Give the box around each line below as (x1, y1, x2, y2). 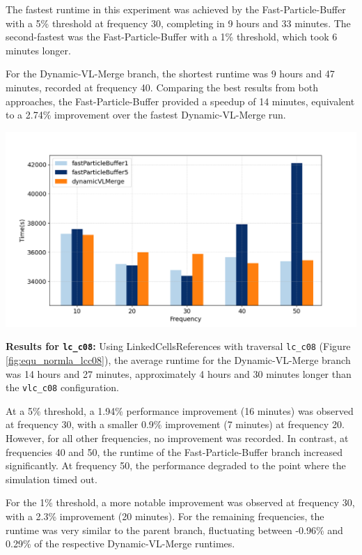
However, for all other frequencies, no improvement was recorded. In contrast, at (6, 431, 349, 446)
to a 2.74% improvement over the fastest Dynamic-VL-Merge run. (6, 107, 286, 122)
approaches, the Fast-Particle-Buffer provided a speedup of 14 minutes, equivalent (6, 93, 355, 108)
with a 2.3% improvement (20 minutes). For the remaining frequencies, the (6, 509, 324, 524)
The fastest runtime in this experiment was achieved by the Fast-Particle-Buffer (6, 2, 346, 16)
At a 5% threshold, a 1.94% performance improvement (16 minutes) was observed (6, 403, 354, 418)
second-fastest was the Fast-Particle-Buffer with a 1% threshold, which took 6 (6, 29, 338, 44)
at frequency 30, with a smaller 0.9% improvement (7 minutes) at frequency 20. (6, 417, 345, 432)
